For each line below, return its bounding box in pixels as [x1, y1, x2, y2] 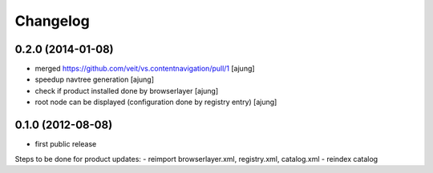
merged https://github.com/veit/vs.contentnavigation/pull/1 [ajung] [34, 64, 256, 74]
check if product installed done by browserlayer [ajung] [34, 86, 219, 95]
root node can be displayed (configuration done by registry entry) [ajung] [34, 97, 277, 107]
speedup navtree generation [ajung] [34, 74, 155, 84]
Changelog [14, 12, 90, 30]
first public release [34, 139, 97, 149]
